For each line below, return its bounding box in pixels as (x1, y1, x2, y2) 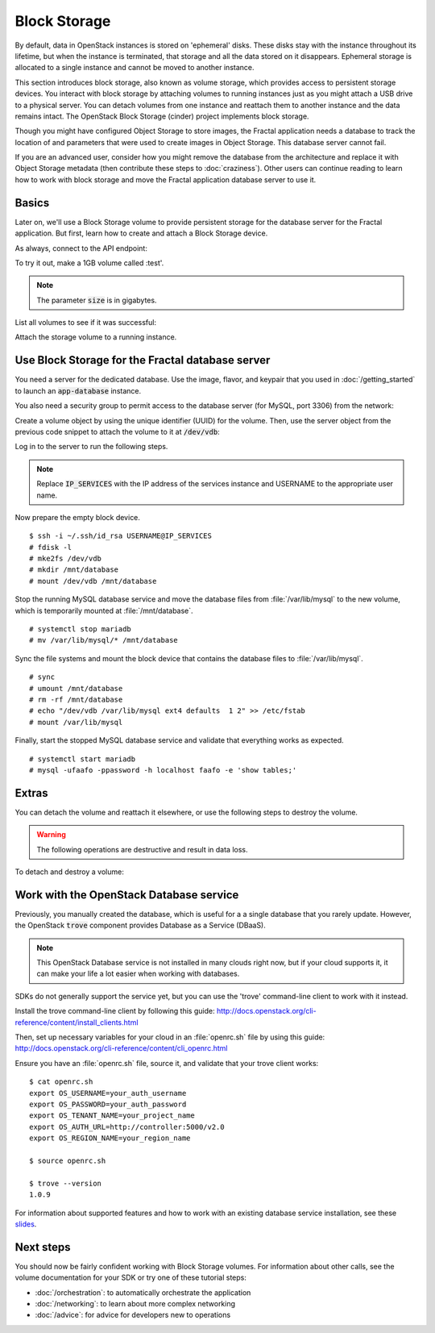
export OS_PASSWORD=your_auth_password (29, 1100, 187, 1109)
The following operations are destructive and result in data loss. (36, 844, 248, 854)
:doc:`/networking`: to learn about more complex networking (35, 1298, 236, 1308)
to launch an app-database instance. (14, 385, 141, 395)
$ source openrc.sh (29, 1156, 106, 1165)
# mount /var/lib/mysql (29, 718, 123, 727)
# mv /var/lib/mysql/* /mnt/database (29, 635, 179, 645)
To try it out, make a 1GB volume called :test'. (14, 258, 164, 268)
